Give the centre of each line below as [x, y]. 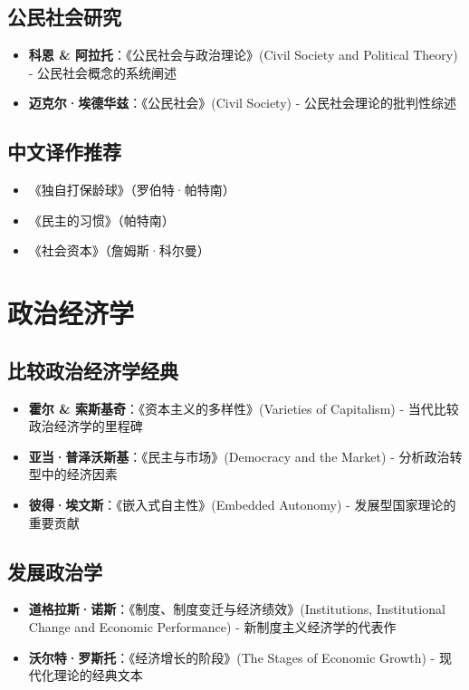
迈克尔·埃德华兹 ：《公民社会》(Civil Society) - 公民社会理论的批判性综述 [242, 103]
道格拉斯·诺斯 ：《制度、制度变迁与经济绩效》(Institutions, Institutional [237, 609]
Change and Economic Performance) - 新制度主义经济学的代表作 [212, 626]
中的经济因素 [79, 474]
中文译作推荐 [64, 152]
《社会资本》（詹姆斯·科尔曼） [119, 250]
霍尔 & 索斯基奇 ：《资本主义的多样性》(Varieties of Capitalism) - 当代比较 [244, 408]
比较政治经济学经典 [93, 370]
